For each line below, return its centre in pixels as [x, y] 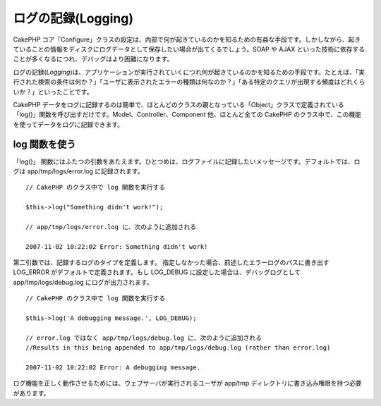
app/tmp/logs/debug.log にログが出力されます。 [83, 282]
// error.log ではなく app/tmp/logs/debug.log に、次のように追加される [144, 338]
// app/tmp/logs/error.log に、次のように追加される [111, 227]
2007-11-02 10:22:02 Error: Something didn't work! [117, 246]
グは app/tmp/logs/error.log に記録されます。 [78, 171]
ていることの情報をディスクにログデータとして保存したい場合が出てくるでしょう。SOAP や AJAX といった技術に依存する [189, 49]
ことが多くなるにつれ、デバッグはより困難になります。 [93, 59]
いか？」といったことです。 [53, 92]
